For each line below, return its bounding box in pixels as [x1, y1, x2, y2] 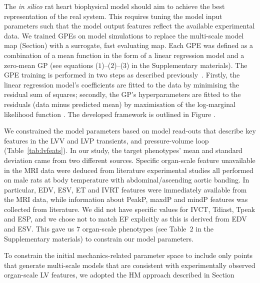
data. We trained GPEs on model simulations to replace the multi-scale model [4, 30, 244, 40]
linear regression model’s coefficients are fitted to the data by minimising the [4, 79, 239, 89]
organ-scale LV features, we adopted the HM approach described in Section [4, 269, 234, 280]
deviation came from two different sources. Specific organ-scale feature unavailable [4, 154, 255, 165]
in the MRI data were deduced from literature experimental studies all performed [4, 164, 253, 175]
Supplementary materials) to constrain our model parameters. [4, 233, 193, 243]
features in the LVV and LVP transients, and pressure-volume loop [4, 135, 209, 145]
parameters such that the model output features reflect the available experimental [4, 20, 255, 31]
